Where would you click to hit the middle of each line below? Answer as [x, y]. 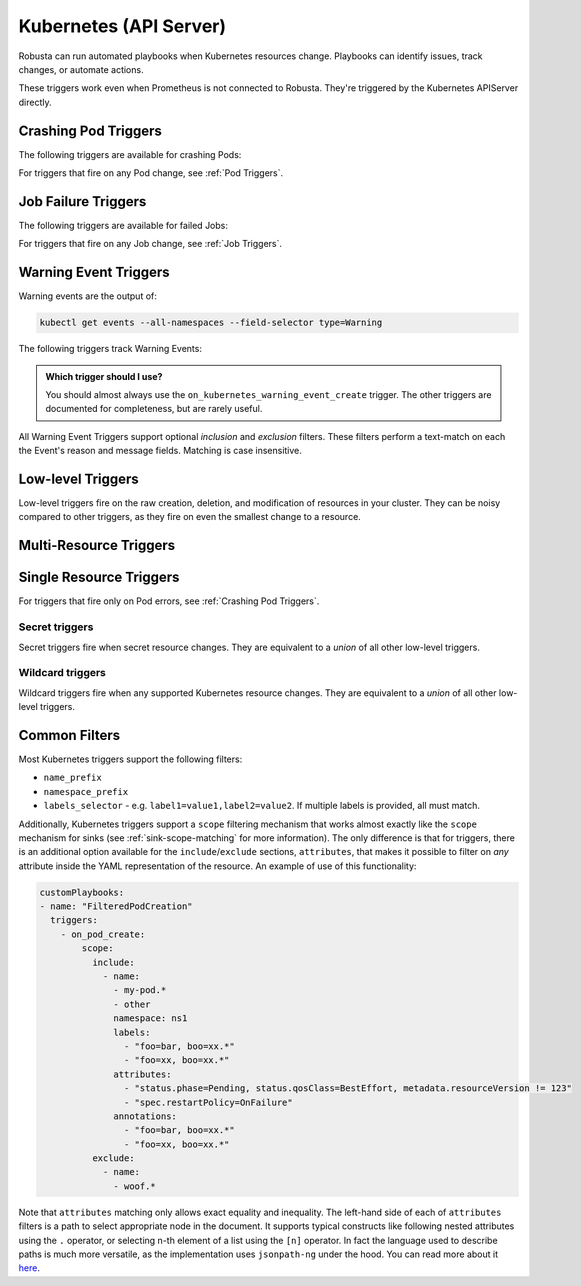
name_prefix [72, 778]
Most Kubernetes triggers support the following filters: [130, 759]
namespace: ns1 [150, 1018]
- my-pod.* [140, 990]
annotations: [145, 1116]
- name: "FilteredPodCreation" [116, 906]
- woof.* [135, 1186]
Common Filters [69, 735]
